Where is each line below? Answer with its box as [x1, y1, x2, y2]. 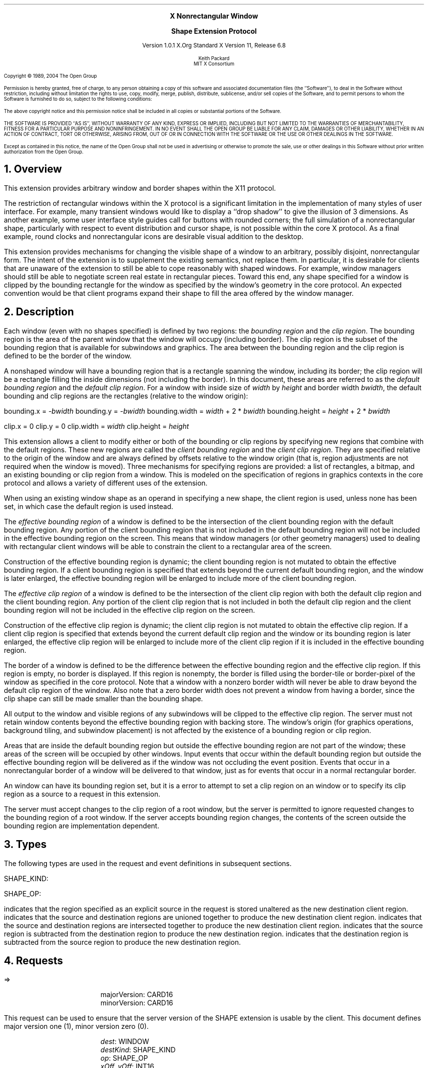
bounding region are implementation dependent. [4, 821, 159, 830]
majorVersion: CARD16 [100, 990, 173, 999]
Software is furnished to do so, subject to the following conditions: [4, 96, 152, 102]
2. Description [4, 306, 74, 318]
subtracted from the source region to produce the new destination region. [4, 937, 241, 946]
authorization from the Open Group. [4, 149, 84, 155]
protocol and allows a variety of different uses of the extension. [4, 478, 208, 487]
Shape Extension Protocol [171, 27, 257, 35]
